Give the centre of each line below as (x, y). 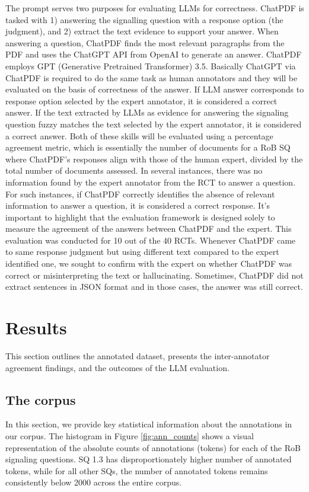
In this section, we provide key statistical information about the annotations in (149, 424)
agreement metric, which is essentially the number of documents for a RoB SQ (148, 147)
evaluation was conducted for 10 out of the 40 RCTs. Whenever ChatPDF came (151, 240)
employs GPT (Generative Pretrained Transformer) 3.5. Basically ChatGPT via (151, 66)
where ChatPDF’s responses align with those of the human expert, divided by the (154, 159)
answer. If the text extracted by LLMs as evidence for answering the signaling (147, 112)
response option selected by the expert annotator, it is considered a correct (141, 100)
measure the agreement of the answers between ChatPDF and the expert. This (149, 229)
